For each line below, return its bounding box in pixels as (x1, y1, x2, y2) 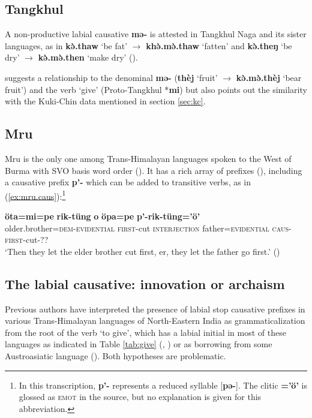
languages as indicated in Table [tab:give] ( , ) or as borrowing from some (5, 338, 272, 350)
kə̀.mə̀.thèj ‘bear (236, 71, 302, 83)
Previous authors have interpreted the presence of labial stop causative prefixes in (5, 302, 305, 315)
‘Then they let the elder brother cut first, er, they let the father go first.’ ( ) (5, 245, 280, 257)
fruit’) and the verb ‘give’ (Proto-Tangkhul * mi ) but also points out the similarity (5, 83, 307, 95)
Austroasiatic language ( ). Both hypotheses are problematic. (5, 349, 226, 362)
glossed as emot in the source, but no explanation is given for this (19, 390, 262, 403)
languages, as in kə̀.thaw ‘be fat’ (5, 39, 128, 52)
